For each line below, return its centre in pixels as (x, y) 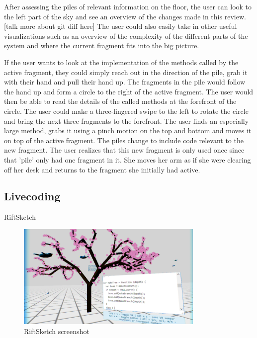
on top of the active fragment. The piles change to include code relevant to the (124, 140)
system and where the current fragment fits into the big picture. (102, 45)
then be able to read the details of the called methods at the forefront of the (120, 101)
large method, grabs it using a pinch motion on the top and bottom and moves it (128, 130)
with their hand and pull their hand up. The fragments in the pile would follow (125, 82)
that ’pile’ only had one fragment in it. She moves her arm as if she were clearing (128, 159)
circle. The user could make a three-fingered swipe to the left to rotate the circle (126, 111)
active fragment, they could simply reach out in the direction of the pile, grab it (126, 72)
